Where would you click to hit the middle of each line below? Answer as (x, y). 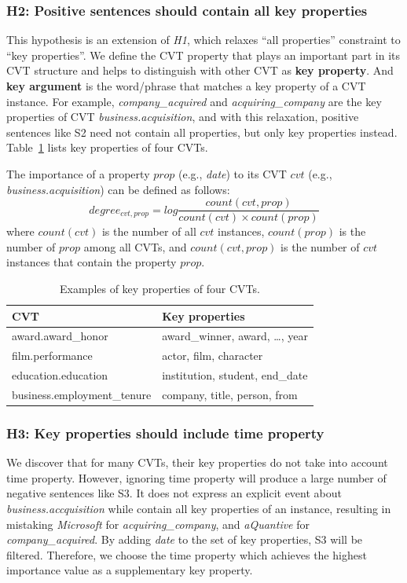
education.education (60, 375)
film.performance (52, 356)
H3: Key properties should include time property (165, 433)
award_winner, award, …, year (235, 336)
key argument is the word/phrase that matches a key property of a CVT (186, 86)
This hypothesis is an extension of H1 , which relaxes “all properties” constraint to (203, 40)
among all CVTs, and (135, 246)
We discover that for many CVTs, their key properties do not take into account (197, 462)
